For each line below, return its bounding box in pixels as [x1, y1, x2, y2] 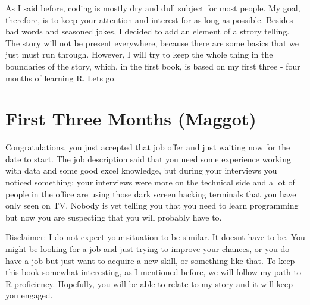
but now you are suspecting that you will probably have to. [5, 210, 222, 223]
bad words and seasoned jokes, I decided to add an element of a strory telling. [5, 25, 290, 37]
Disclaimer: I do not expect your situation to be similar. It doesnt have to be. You [5, 231, 305, 243]
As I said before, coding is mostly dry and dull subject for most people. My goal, [5, 2, 300, 14]
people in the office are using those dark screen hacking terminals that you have [5, 187, 296, 200]
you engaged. [5, 289, 53, 301]
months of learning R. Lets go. [5, 71, 117, 84]
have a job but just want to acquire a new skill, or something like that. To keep [5, 254, 295, 266]
